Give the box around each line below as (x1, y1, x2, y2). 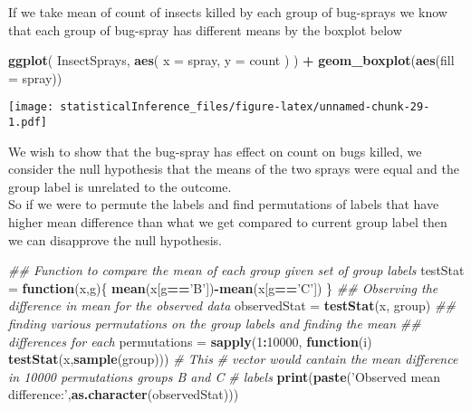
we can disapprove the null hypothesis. (8, 230, 222, 249)
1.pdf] (8, 116, 47, 129)
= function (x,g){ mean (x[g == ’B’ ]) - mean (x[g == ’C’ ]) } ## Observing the (8, 278, 438, 297)
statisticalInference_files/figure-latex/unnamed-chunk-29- (60, 100, 430, 114)
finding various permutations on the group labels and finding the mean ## (8, 314, 421, 333)
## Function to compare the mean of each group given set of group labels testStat (8, 261, 465, 280)
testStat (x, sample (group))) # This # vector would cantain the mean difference (8, 349, 458, 368)
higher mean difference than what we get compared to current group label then (8, 213, 447, 232)
